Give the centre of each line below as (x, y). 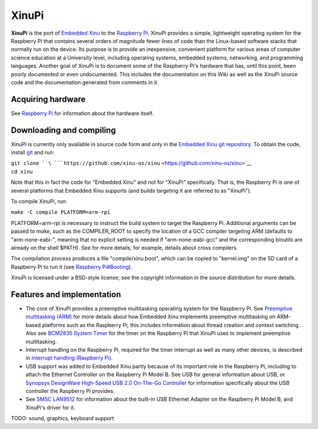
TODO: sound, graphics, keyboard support (62, 418)
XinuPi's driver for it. (51, 407)
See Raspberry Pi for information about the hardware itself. (82, 113)
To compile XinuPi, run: (39, 202)
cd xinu (22, 171)
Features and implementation (66, 294)
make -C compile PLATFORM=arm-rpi (61, 212)
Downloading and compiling (63, 130)
